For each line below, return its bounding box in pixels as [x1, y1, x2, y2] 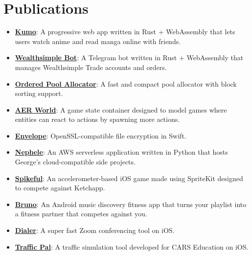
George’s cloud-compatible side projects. [15, 157, 136, 167]
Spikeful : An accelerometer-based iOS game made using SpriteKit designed [15, 173, 243, 183]
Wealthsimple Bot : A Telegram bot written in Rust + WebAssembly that [15, 52, 244, 63]
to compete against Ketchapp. [15, 183, 105, 193]
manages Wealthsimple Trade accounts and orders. [15, 62, 167, 72]
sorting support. [15, 88, 63, 98]
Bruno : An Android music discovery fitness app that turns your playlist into [15, 199, 247, 209]
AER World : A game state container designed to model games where [15, 104, 227, 115]
